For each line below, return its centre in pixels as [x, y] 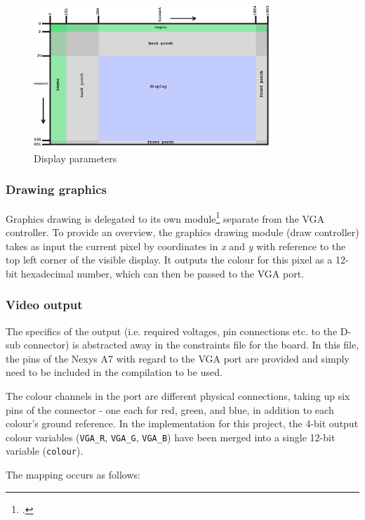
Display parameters [75, 158]
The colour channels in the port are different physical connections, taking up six [178, 396]
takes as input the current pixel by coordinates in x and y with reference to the [176, 246]
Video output [44, 305]
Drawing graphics [56, 189]
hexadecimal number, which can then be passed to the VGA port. [162, 273]
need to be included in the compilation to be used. [114, 372]
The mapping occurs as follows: [73, 475]
